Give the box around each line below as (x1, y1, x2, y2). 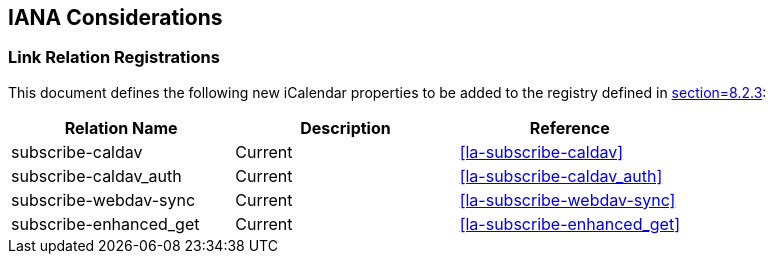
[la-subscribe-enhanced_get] (459, 213, 680, 234)
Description (300, 117, 391, 138)
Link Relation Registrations (8, 47, 220, 68)
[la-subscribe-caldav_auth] (459, 165, 663, 186)
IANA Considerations (8, 5, 223, 30)
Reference (529, 117, 610, 138)
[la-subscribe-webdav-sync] (459, 189, 676, 210)
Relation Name (64, 117, 178, 138)
